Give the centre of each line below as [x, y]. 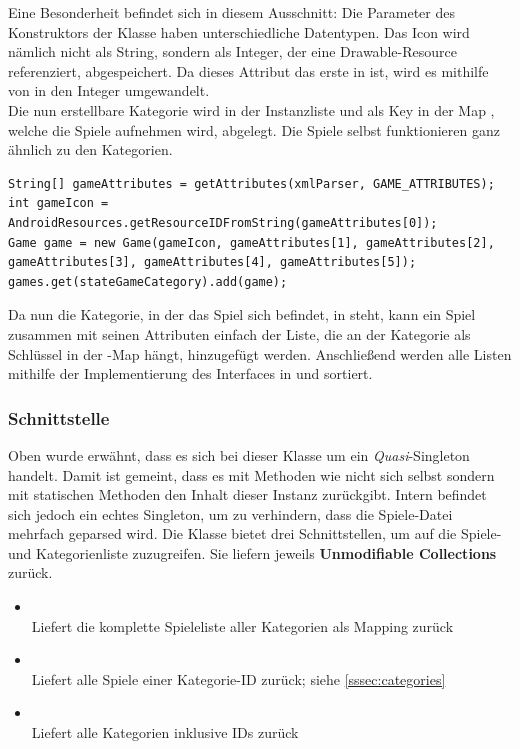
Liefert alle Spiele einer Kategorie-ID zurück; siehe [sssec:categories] [238, 678]
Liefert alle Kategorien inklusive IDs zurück [165, 732]
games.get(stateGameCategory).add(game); [148, 281]
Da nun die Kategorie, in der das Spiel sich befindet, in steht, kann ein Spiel [242, 314]
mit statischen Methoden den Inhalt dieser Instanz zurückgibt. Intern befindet [247, 494]
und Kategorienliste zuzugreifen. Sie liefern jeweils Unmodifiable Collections [252, 552]
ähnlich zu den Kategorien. [90, 149]
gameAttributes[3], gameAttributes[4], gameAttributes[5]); [212, 262]
